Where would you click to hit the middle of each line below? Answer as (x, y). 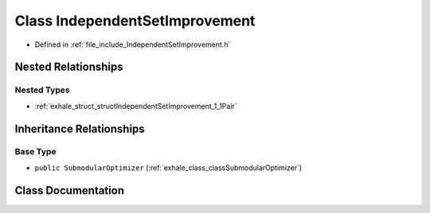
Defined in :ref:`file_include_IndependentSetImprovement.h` (133, 45)
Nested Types (43, 90)
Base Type (35, 152)
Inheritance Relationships (80, 128)
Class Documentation (70, 190)
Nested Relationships (69, 67)
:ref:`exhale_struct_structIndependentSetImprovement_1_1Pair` (136, 106)
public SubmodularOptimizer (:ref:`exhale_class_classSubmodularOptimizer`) (168, 168)
